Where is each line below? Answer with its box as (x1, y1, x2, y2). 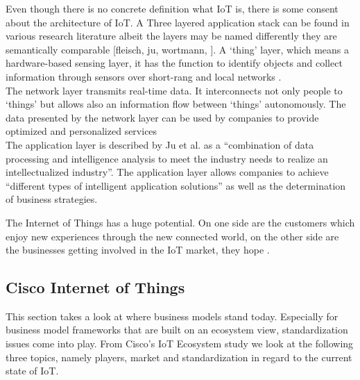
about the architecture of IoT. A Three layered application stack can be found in (6, 15, 350, 29)
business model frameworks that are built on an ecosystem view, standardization (6, 322, 348, 337)
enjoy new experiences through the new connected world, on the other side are (6, 229, 339, 243)
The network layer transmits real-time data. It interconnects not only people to (6, 83, 343, 97)
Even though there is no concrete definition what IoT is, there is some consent (6, 1, 338, 15)
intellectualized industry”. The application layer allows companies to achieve (6, 165, 329, 179)
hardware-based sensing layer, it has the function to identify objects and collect (6, 56, 343, 70)
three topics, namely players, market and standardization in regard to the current (6, 349, 352, 364)
